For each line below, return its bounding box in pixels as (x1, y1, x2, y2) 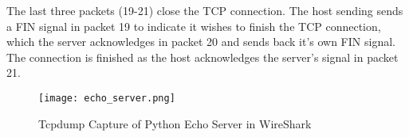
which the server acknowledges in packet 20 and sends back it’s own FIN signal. (6, 33, 395, 50)
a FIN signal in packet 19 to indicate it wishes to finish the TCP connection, (6, 17, 381, 34)
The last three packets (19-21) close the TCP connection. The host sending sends (6, 2, 403, 18)
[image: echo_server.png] (38, 92, 175, 104)
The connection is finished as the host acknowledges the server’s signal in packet (6, 48, 399, 65)
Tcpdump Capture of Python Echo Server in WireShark (38, 115, 312, 131)
